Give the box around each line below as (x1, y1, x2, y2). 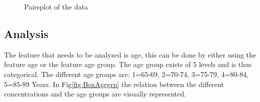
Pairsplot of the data (24, 1, 88, 11)
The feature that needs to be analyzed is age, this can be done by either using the (4, 49, 256, 59)
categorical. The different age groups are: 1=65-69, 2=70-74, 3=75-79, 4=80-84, (4, 68, 249, 79)
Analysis (4, 25, 49, 41)
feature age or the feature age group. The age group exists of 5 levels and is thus (4, 59, 252, 69)
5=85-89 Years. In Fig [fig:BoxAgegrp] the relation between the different (4, 78, 224, 89)
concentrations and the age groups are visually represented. (4, 88, 186, 99)
